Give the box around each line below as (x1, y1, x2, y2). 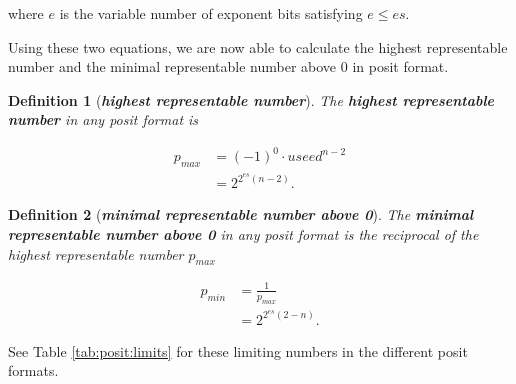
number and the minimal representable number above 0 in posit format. (8, 56, 449, 77)
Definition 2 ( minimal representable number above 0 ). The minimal (8, 204, 474, 225)
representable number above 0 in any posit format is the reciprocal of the (8, 223, 479, 244)
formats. (8, 360, 59, 381)
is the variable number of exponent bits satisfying (59, 3, 363, 23)
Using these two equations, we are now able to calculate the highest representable (8, 36, 508, 57)
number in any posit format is (8, 109, 199, 130)
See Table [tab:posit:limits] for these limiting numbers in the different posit (8, 340, 468, 361)
